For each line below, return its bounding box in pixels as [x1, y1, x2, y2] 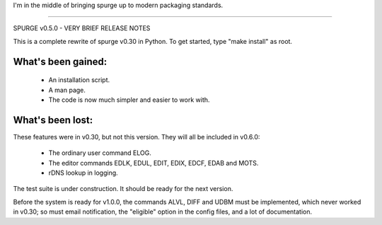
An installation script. [48, 76, 110, 84]
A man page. [48, 86, 86, 94]
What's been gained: [13, 55, 108, 67]
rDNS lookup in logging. [48, 168, 118, 177]
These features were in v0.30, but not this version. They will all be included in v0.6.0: [13, 132, 260, 141]
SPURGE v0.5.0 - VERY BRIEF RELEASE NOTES [13, 24, 151, 33]
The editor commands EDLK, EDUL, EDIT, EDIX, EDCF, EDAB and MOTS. [48, 158, 259, 167]
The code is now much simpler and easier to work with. [48, 96, 210, 104]
